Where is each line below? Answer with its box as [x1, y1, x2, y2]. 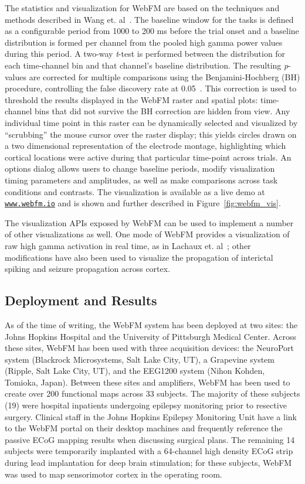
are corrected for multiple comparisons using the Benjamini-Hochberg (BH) [29, 70, 300, 83]
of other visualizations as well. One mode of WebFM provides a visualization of [5, 228, 290, 240]
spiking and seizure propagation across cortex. [5, 263, 171, 275]
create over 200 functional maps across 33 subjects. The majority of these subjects [5, 387, 300, 400]
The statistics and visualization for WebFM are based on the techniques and [5, 2, 280, 13]
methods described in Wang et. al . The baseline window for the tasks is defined [5, 13, 294, 25]
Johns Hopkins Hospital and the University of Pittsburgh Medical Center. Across [5, 330, 296, 342]
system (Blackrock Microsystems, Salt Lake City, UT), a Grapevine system [5, 353, 274, 365]
